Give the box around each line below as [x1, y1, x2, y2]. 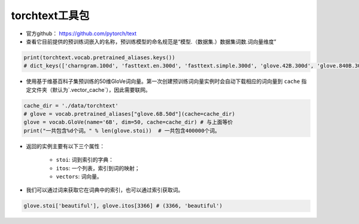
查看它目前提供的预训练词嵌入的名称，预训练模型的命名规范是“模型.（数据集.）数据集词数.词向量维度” [26, 38, 276, 45]
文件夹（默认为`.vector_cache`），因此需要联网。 [31, 86, 151, 93]
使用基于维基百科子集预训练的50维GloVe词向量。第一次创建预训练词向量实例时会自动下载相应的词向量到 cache [26, 78, 300, 85]
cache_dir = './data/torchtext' [23, 102, 119, 109]
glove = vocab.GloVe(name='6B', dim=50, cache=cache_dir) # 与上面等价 [23, 119, 233, 125]
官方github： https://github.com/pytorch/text [26, 30, 137, 37]
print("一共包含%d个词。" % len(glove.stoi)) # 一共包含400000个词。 [23, 127, 221, 134]
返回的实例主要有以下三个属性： [26, 142, 105, 149]
